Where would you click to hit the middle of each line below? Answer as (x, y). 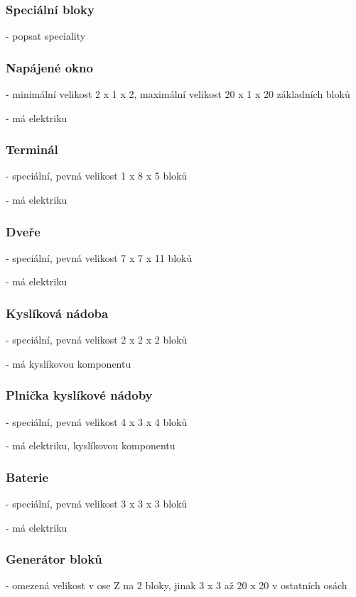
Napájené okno (49, 67)
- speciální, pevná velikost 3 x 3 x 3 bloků (97, 504)
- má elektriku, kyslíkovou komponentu (91, 445)
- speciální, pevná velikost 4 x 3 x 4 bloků (97, 421)
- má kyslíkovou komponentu (69, 363)
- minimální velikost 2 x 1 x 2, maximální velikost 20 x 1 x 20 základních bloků (178, 94)
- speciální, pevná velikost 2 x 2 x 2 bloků (97, 340)
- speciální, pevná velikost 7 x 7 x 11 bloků (99, 257)
